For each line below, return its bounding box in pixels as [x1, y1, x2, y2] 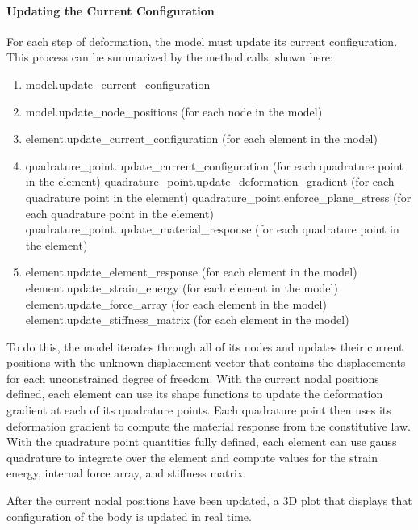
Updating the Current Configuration [6, 2, 215, 19]
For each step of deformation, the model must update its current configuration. [6, 32, 398, 49]
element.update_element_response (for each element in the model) [25, 263, 357, 280]
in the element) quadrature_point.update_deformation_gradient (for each [25, 173, 395, 190]
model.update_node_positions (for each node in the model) [25, 103, 323, 120]
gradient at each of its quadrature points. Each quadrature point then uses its [6, 402, 391, 419]
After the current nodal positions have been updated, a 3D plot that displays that [6, 492, 412, 509]
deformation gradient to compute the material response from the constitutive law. [6, 417, 411, 434]
